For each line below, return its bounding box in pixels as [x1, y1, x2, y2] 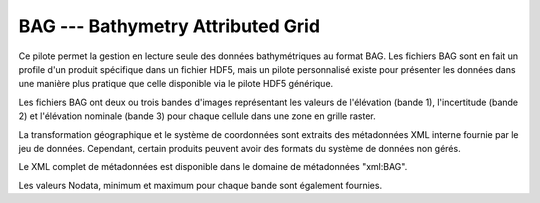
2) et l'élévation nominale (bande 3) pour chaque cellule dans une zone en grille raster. [18, 110, 376, 122]
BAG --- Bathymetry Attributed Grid [18, 15, 320, 37]
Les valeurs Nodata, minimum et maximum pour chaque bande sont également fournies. [18, 179, 383, 191]
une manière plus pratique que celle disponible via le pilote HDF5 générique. [18, 78, 334, 90]
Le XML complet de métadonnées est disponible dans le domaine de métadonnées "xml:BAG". [18, 161, 408, 173]
